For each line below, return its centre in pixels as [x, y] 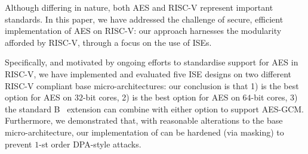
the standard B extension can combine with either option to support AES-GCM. [154, 109]
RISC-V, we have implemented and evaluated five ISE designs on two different [148, 73]
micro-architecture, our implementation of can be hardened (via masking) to [144, 132]
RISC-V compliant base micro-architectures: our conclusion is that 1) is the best [152, 85]
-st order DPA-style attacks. [90, 144]
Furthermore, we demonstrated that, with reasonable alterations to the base [144, 120]
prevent [19, 144]
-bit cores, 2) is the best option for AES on [161, 97]
